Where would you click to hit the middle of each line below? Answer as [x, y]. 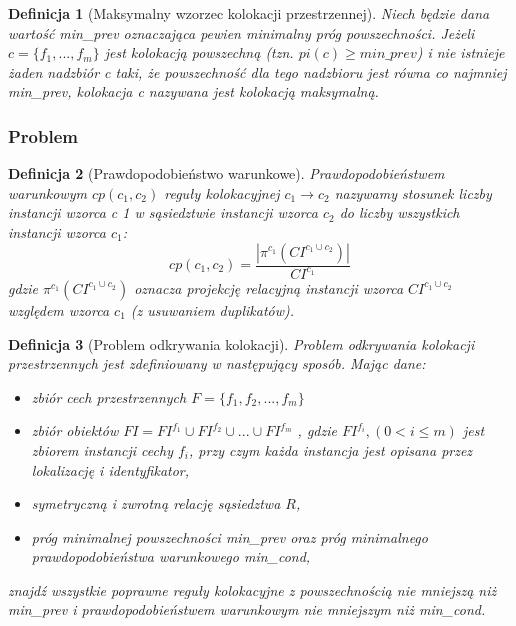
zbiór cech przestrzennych [109, 396]
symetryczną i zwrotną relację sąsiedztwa [156, 503]
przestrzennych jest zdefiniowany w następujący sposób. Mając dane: [217, 363]
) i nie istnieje [460, 52]
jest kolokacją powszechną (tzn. [199, 52]
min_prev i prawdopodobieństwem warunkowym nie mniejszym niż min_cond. [247, 609]
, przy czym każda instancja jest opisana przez [331, 449]
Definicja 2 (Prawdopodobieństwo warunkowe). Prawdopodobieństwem [226, 173]
